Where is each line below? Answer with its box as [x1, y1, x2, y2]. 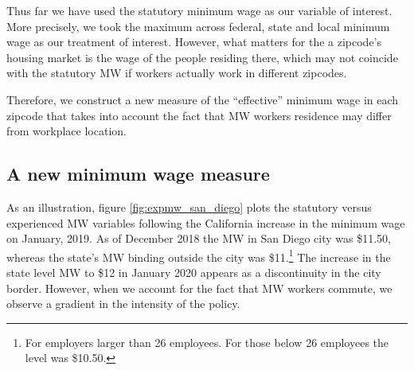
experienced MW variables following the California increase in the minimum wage [6, 214, 405, 231]
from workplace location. [6, 123, 127, 139]
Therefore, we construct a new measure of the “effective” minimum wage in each [6, 91, 399, 107]
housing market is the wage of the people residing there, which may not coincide [6, 49, 398, 65]
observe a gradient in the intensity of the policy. [6, 295, 240, 312]
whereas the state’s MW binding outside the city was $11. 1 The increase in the [6, 246, 391, 265]
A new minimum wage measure [6, 162, 270, 186]
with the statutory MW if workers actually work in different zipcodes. [6, 64, 347, 81]
